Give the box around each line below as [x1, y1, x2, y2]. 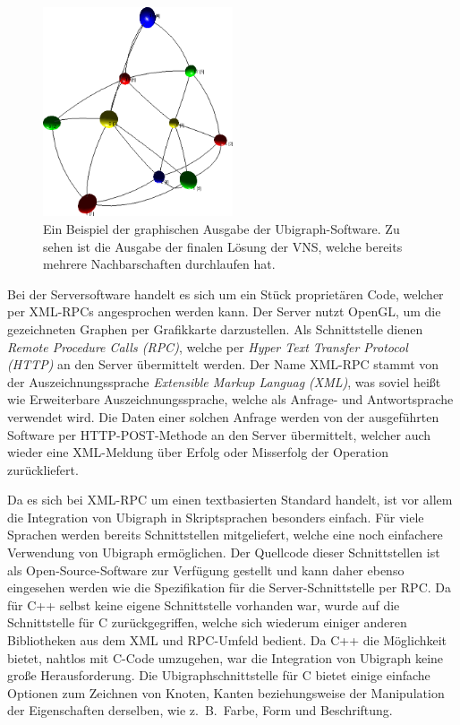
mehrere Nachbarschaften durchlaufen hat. [43, 255, 276, 273]
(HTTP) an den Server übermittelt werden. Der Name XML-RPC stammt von [7, 355, 439, 374]
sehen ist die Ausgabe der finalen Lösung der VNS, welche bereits [43, 237, 403, 255]
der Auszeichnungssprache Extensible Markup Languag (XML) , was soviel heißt [7, 372, 441, 391]
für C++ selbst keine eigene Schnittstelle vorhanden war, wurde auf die [7, 595, 400, 614]
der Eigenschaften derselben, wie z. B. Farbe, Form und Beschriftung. [7, 701, 393, 720]
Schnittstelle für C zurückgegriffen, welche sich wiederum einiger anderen [7, 613, 407, 632]
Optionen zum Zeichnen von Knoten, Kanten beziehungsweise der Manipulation [7, 683, 445, 702]
